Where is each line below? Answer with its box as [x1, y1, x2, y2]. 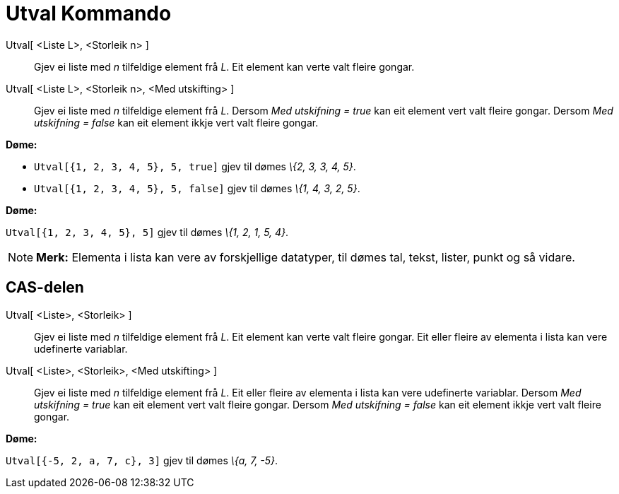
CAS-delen [6, 278, 84, 297]
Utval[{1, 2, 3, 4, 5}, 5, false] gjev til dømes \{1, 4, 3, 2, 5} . [34, 182, 360, 194]
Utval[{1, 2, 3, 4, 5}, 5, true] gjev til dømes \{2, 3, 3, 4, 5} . [34, 160, 356, 172]
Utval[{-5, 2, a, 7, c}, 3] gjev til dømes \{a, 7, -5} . [6, 454, 278, 466]
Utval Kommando [6, 1, 172, 25]
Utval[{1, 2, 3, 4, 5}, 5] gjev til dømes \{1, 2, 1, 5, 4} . [6, 225, 289, 238]
